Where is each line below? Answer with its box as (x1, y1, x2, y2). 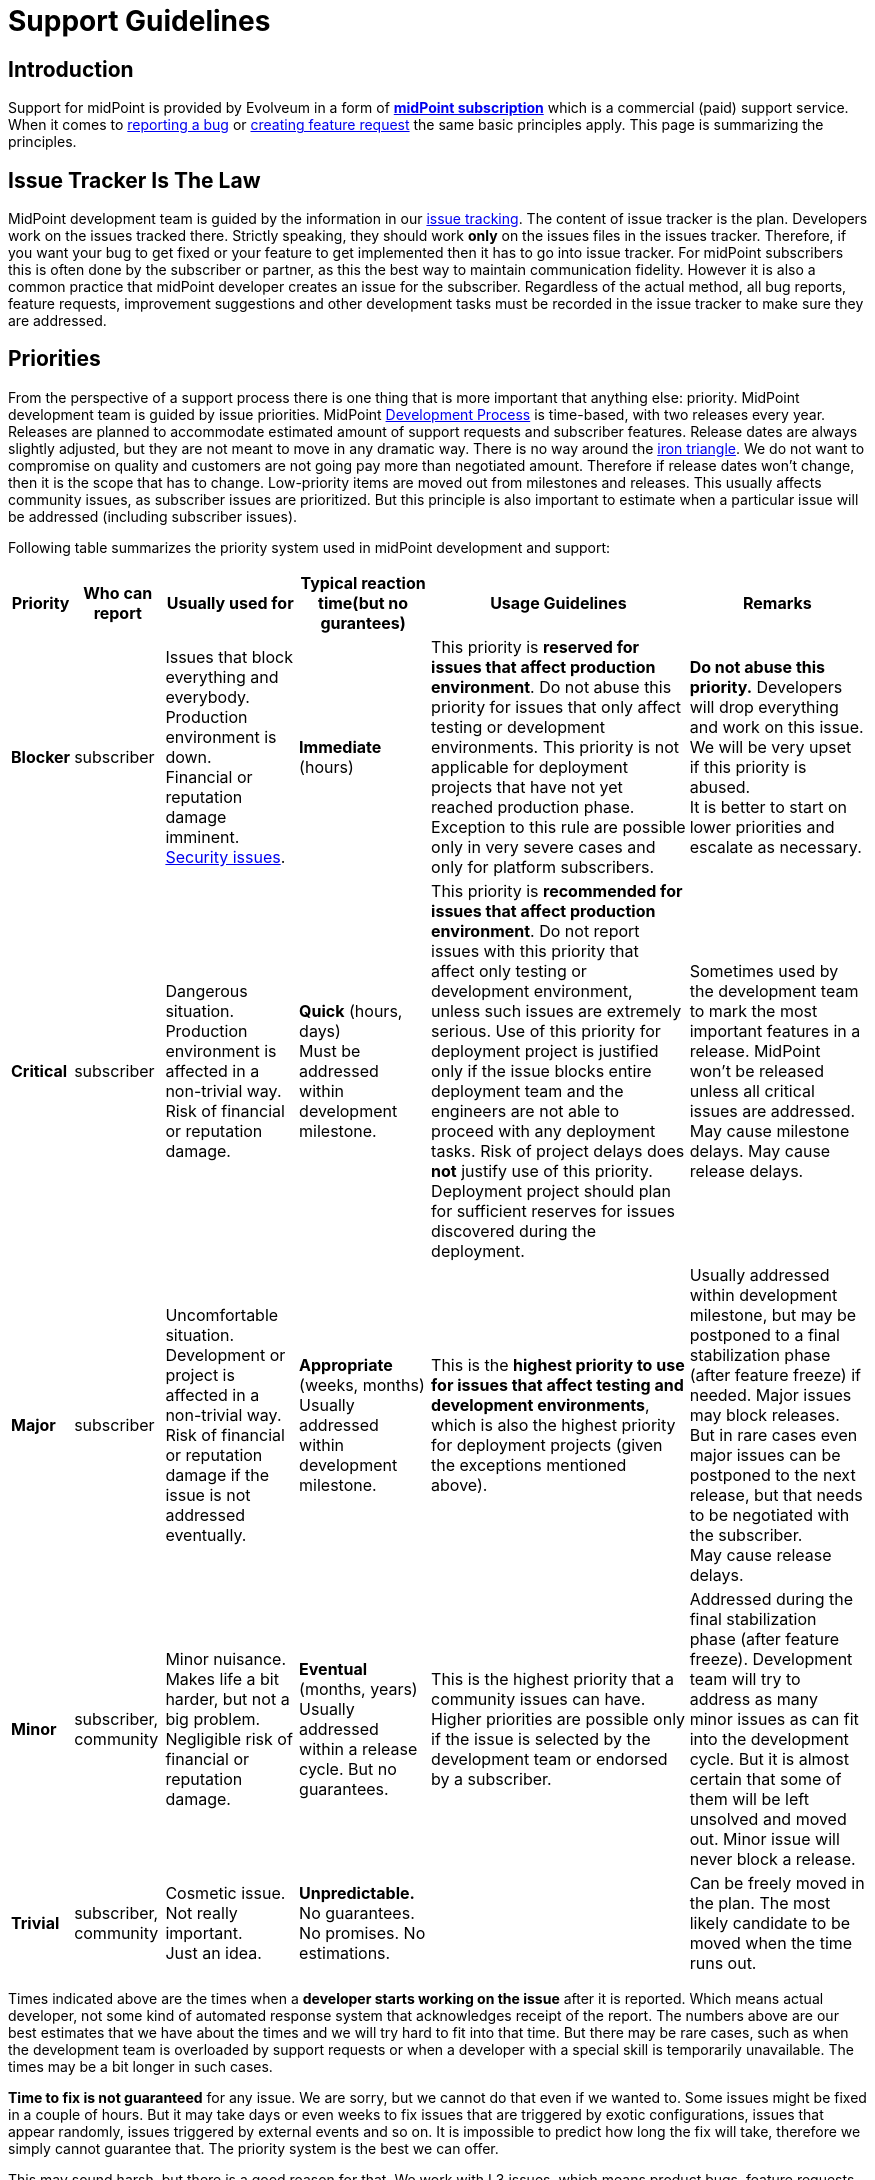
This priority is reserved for (431, 636, 640, 657)
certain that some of (689, 1768, 842, 1789)
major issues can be (689, 1444, 841, 1465)
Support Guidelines (8, 4, 271, 38)
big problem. (165, 1708, 261, 1729)
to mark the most (689, 1000, 818, 1021)
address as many (689, 1688, 818, 1709)
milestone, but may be (689, 1304, 857, 1325)
